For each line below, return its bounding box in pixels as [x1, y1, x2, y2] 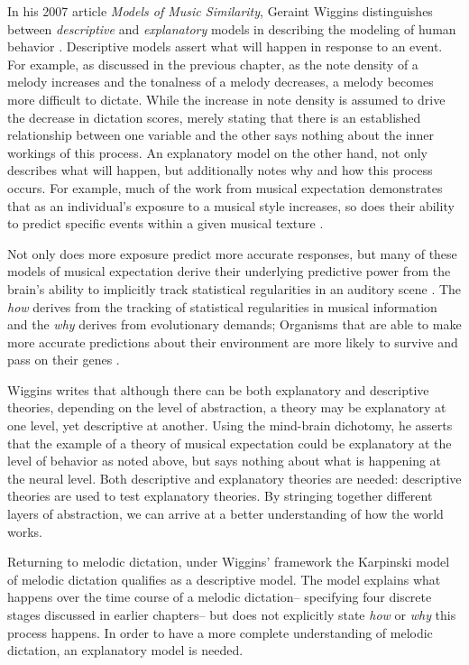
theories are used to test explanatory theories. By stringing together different [7, 486, 433, 505]
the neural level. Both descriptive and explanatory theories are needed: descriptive [7, 468, 462, 487]
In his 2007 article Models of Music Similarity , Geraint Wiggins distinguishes [7, 2, 433, 20]
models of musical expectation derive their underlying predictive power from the [7, 262, 451, 281]
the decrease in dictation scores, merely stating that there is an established [7, 107, 421, 126]
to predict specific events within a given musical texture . [7, 214, 324, 233]
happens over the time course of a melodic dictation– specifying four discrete [7, 587, 432, 606]
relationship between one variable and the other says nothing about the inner [7, 125, 434, 144]
